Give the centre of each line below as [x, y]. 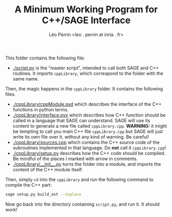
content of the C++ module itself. [48, 169]
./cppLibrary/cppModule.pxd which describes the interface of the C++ [87, 104]
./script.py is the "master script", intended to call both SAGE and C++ [86, 68]
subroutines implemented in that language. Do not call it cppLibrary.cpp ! [89, 148]
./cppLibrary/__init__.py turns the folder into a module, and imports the [87, 164]
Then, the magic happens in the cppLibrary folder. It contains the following [84, 89]
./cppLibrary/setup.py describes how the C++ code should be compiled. [89, 153]
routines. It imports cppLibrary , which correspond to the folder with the [88, 73]
